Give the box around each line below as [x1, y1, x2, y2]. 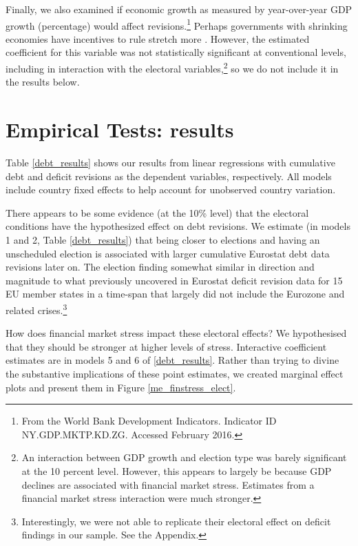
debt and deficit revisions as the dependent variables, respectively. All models [6, 168, 332, 183]
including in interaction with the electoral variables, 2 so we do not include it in [6, 59, 339, 75]
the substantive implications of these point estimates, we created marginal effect [6, 366, 344, 380]
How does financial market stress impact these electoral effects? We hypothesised [6, 326, 347, 340]
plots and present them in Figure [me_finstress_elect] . [6, 380, 236, 394]
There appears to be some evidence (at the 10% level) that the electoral [6, 205, 309, 220]
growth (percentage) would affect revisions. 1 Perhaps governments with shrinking [6, 16, 348, 32]
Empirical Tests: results [6, 115, 234, 144]
